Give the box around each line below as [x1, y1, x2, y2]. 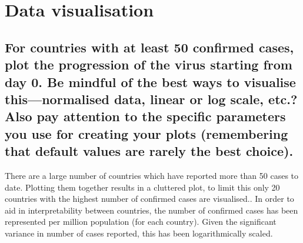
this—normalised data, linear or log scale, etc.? [5, 89, 298, 108]
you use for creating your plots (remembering [5, 124, 288, 142]
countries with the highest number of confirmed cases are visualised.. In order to [5, 192, 294, 205]
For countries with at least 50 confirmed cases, [5, 38, 294, 56]
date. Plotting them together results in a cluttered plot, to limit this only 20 [5, 181, 280, 193]
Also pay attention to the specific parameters [5, 107, 286, 125]
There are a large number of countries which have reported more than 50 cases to [5, 169, 299, 181]
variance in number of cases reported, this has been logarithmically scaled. [5, 227, 273, 239]
